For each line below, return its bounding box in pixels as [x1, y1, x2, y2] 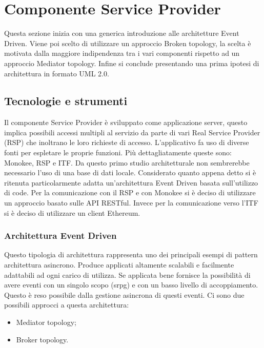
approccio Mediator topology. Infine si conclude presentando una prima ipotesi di [4, 57, 259, 68]
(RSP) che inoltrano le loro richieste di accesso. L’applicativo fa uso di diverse [4, 137, 249, 148]
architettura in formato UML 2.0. [4, 68, 109, 78]
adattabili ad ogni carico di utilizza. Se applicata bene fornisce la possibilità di [4, 269, 251, 280]
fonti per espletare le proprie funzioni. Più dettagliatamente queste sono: [4, 147, 232, 158]
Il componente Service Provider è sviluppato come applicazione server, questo [4, 117, 248, 128]
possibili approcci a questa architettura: [4, 299, 129, 310]
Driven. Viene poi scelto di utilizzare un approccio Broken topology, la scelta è [4, 37, 251, 48]
